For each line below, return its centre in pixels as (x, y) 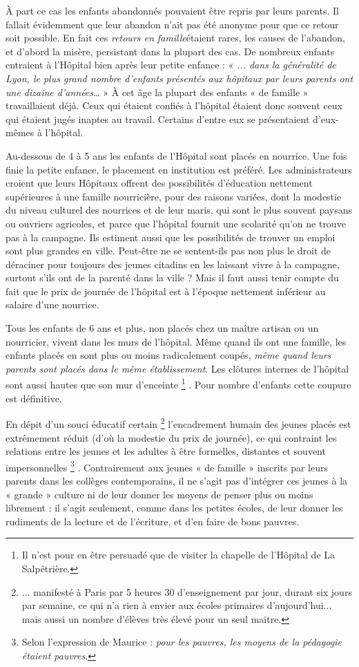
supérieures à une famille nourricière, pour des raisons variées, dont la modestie (174, 196)
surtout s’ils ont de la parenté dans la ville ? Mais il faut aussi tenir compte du (172, 278)
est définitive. (34, 398)
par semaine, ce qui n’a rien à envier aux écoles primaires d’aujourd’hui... (177, 605)
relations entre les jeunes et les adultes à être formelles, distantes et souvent (166, 451)
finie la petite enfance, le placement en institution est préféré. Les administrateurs (179, 169)
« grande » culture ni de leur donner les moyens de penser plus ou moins (159, 494)
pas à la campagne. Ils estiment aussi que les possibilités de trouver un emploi (171, 237)
